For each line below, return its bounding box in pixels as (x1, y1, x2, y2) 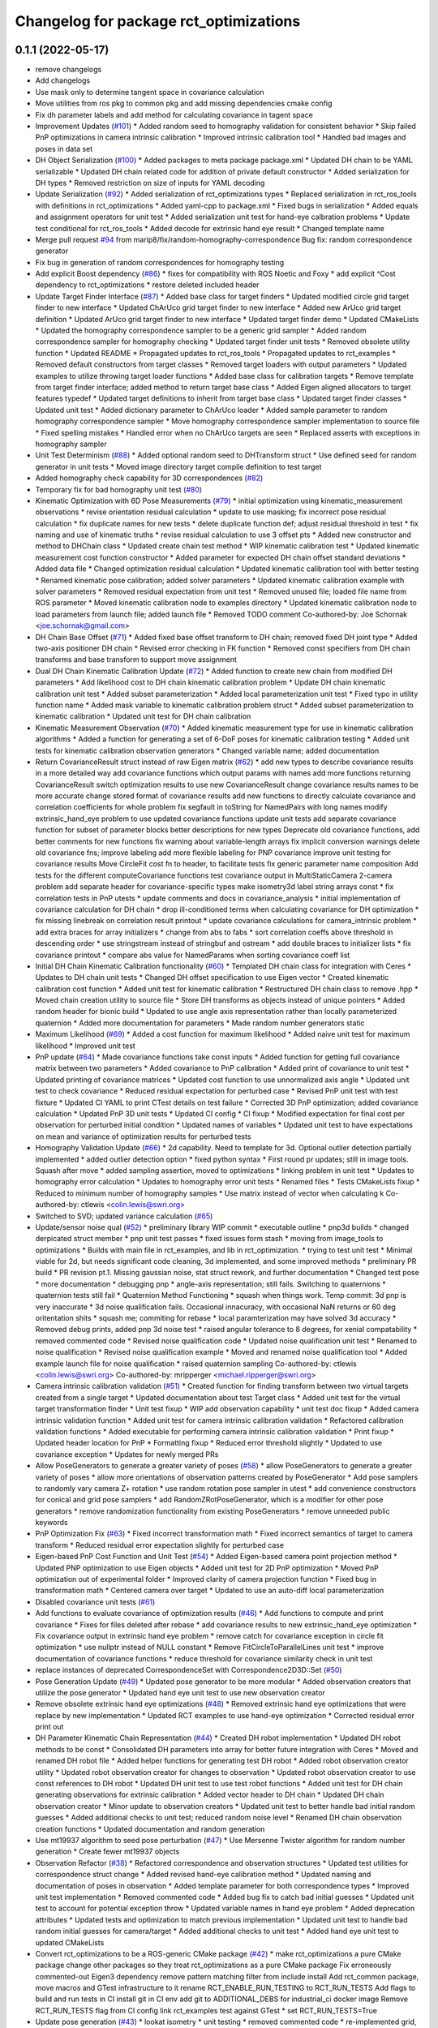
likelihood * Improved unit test (35, 1041, 135, 1051)
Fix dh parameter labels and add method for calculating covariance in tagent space (35, 110, 314, 119)
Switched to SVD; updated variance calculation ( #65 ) (35, 1211, 213, 1221)
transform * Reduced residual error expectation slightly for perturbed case (35, 1540, 284, 1549)
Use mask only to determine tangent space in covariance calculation (35, 87, 264, 97)
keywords (35, 1518, 68, 1527)
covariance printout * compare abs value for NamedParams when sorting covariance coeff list (35, 950, 350, 960)
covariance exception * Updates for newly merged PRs (35, 1449, 219, 1459)
